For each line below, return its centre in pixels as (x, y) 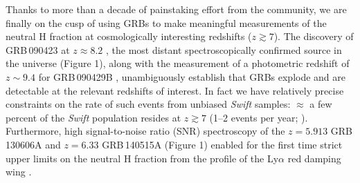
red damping (314, 158)
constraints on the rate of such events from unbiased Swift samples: (148, 104)
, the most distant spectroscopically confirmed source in (224, 49)
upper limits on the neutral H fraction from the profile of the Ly (142, 158)
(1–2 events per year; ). (259, 117)
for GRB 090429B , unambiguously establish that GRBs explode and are (192, 76)
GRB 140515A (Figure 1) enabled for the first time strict (222, 144)
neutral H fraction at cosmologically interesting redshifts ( (129, 36)
